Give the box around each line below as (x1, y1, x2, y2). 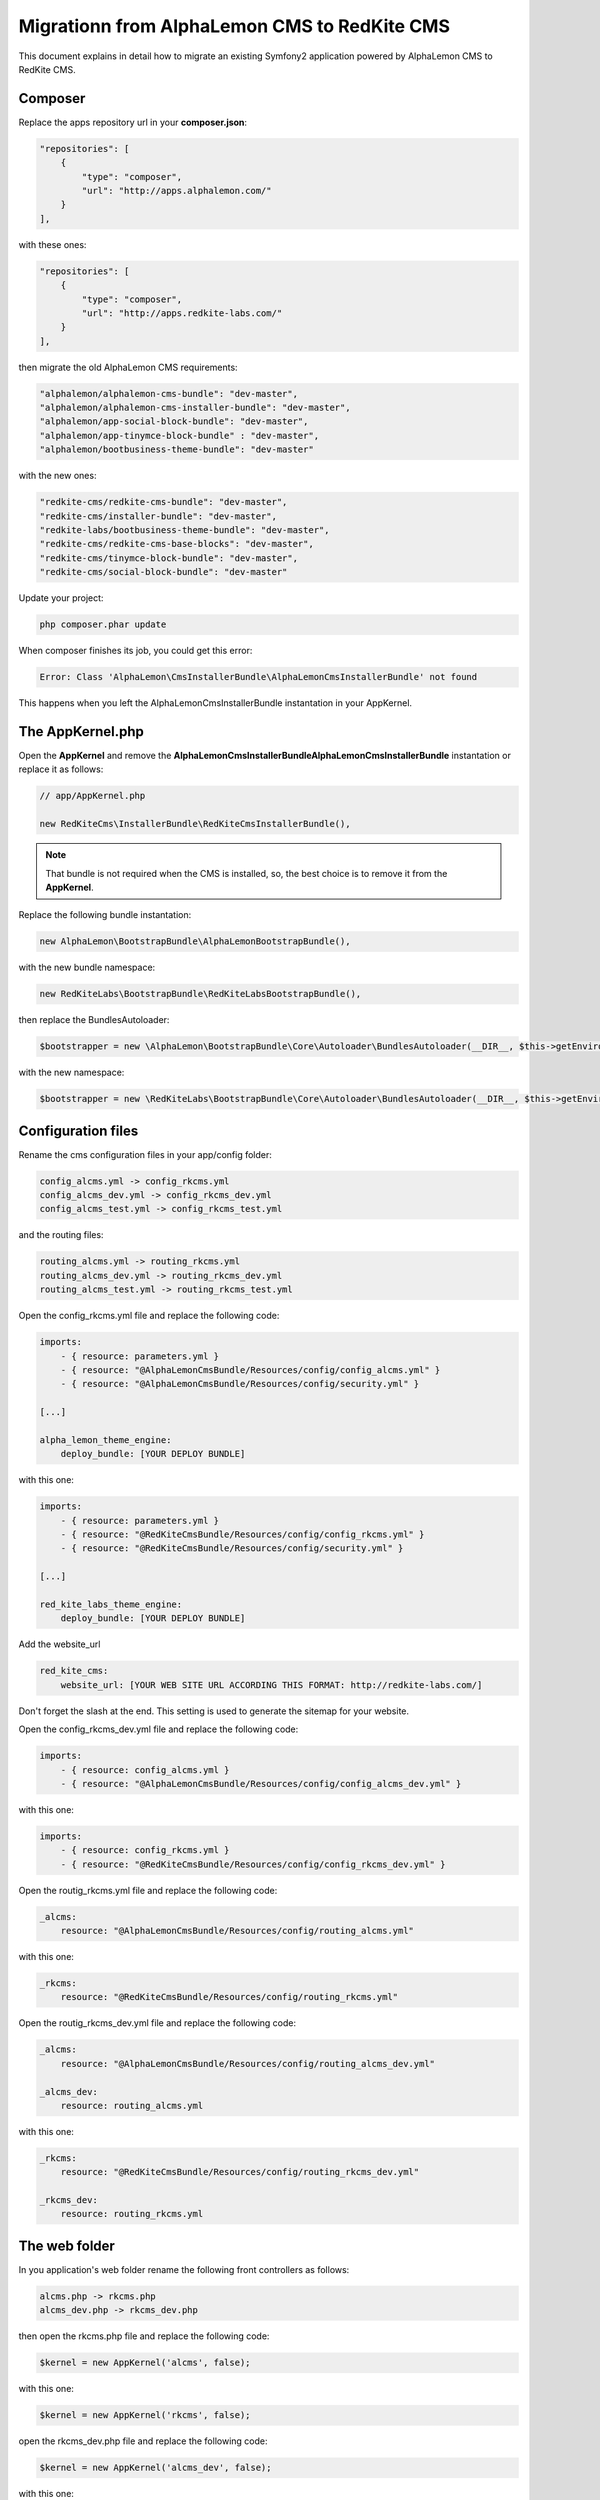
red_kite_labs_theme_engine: (39, 1599, 183, 1610)
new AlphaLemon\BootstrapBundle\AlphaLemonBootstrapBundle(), (39, 936, 351, 947)
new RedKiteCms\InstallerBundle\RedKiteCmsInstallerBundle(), (39, 818, 351, 830)
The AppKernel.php (18, 723, 145, 740)
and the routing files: (18, 1229, 104, 1241)
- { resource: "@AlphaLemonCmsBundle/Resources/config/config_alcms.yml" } (60, 1364, 441, 1375)
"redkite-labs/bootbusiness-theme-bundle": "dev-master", (39, 524, 330, 535)
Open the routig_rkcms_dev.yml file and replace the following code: (18, 2017, 297, 2029)
